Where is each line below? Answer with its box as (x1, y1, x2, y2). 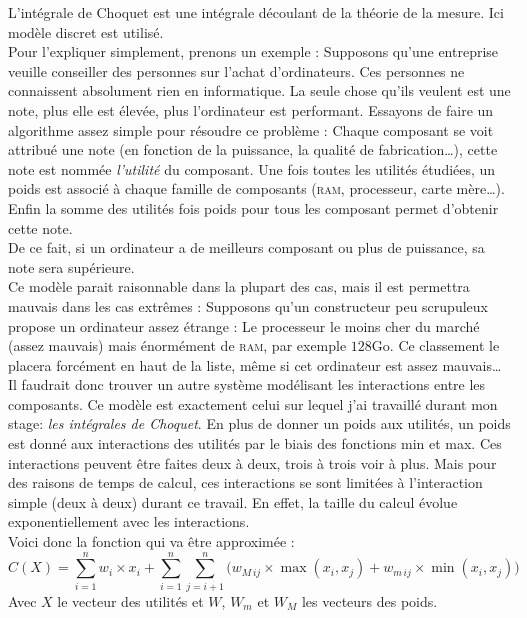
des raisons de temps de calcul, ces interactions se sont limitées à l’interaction (8, 472, 483, 493)
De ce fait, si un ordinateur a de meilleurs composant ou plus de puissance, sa (8, 237, 485, 258)
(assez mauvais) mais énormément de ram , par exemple (8, 335, 347, 356)
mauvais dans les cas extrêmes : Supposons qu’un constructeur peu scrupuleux (8, 295, 488, 316)
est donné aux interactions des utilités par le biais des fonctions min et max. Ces (8, 433, 502, 454)
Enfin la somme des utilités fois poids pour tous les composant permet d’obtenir (8, 197, 499, 218)
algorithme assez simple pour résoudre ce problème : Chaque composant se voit (8, 119, 494, 140)
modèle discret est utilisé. (8, 21, 164, 42)
